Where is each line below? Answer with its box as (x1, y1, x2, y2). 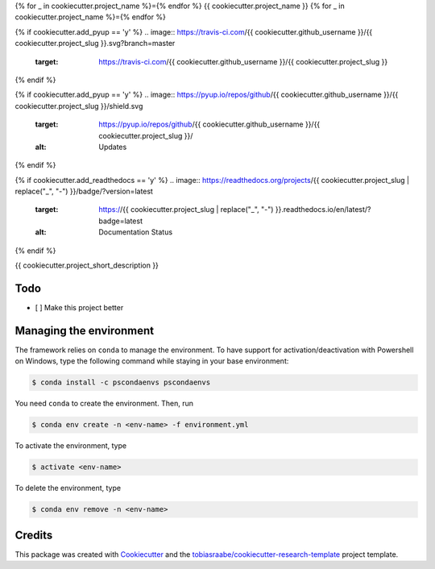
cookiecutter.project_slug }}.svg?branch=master (14, 39, 176, 48)
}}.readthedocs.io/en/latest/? (275, 205, 371, 214)
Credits (14, 528, 53, 542)
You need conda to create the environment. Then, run (14, 399, 193, 409)
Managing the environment (14, 323, 155, 338)
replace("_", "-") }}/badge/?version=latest (14, 186, 153, 197)
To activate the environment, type (14, 441, 127, 451)
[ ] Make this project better (35, 302, 124, 312)
